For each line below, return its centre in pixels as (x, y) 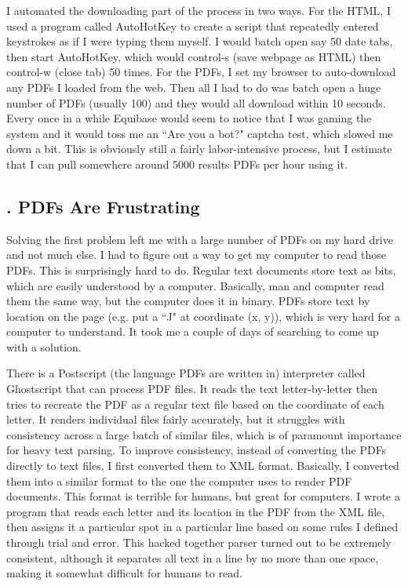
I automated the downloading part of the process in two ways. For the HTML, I (199, 10)
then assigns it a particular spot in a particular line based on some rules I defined (202, 527)
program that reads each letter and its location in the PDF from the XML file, (196, 511)
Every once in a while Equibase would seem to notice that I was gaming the (189, 118)
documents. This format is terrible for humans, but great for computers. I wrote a (203, 496)
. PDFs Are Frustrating (103, 206)
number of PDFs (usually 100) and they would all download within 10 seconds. (196, 102)
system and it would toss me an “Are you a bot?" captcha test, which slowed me (200, 133)
